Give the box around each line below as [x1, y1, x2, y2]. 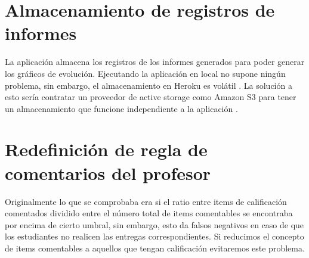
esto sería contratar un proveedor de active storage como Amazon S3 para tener [5, 91, 296, 103]
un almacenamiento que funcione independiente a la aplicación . [5, 102, 238, 114]
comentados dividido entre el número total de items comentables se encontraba [5, 207, 293, 219]
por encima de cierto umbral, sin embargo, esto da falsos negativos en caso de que [5, 218, 304, 231]
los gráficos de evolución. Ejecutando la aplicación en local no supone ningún [5, 67, 286, 79]
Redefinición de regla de [5, 137, 208, 161]
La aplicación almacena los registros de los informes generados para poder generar [5, 55, 305, 68]
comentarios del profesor [5, 160, 211, 185]
